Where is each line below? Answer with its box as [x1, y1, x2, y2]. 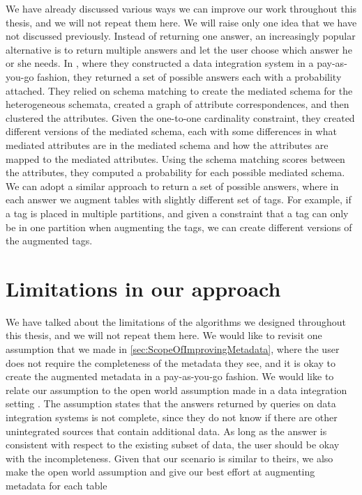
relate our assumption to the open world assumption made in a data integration [6, 382, 347, 397]
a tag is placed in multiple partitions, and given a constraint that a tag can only [6, 205, 349, 220]
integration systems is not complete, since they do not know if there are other [6, 409, 338, 424]
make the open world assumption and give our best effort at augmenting [6, 464, 315, 479]
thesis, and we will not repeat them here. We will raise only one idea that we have [6, 15, 357, 29]
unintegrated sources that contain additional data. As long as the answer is [6, 423, 327, 438]
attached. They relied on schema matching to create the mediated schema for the [6, 83, 353, 97]
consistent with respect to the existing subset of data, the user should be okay [6, 437, 340, 452]
